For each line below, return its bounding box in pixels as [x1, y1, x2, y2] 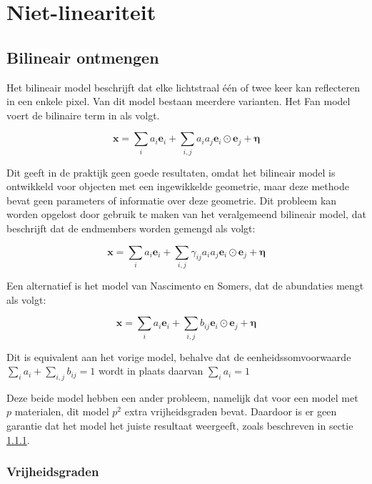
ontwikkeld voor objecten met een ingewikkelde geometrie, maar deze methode [6, 179, 349, 194]
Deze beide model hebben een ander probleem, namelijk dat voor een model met [6, 390, 358, 405]
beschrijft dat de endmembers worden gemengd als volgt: [6, 221, 256, 236]
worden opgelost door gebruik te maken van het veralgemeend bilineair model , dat [6, 207, 366, 222]
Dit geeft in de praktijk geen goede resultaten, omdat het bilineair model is [6, 164, 336, 179]
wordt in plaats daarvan [98, 363, 203, 378]
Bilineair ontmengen [6, 46, 159, 68]
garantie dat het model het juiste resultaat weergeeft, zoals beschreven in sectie [6, 418, 353, 433]
